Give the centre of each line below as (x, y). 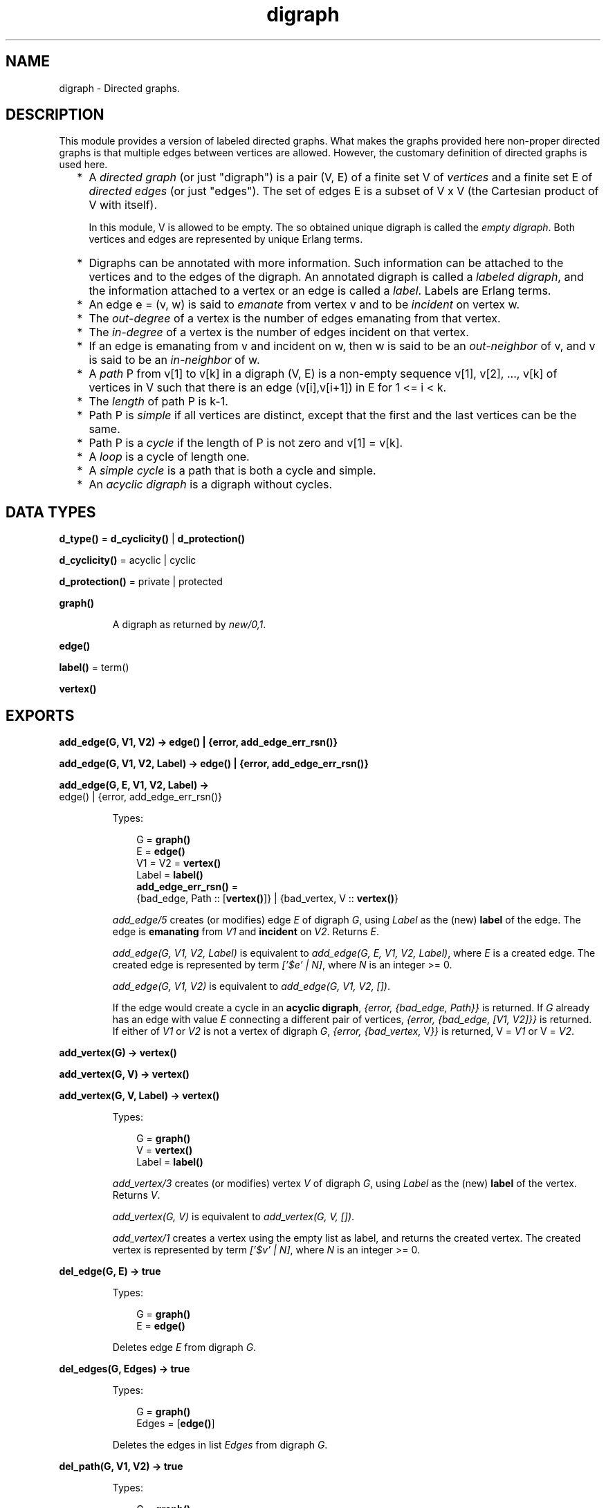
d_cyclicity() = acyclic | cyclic (128, 560)
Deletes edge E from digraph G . (184, 1348)
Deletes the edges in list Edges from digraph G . (220, 1445)
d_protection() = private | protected (141, 582)
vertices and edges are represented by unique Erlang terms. (226, 239)
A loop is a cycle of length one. (169, 457)
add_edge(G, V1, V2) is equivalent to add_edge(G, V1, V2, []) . (251, 986)
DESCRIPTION (55, 115)
